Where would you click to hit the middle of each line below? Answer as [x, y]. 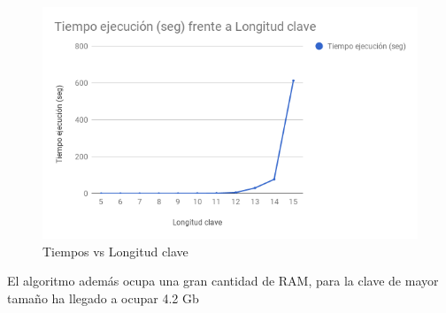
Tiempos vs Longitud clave [115, 251]
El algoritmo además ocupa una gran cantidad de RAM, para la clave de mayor [223, 281]
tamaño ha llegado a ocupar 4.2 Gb [103, 298]
